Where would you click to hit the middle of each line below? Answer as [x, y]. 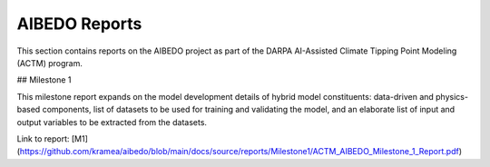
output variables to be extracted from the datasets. [112, 122]
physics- [452, 96]
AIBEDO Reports [79, 24]
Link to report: [43, 138]
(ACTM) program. [50, 63]
